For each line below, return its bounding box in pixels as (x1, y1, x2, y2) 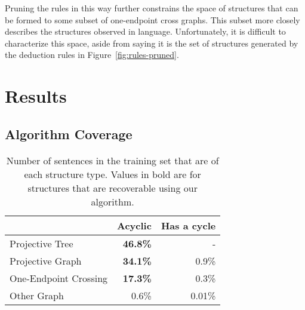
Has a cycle (161, 218, 216, 232)
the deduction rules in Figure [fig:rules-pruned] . (5, 48, 179, 61)
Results (5, 84, 67, 108)
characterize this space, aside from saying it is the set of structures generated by (5, 36, 298, 49)
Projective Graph (10, 253, 82, 268)
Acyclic (117, 218, 152, 232)
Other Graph (10, 288, 64, 302)
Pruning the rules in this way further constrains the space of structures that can (5, 2, 298, 14)
